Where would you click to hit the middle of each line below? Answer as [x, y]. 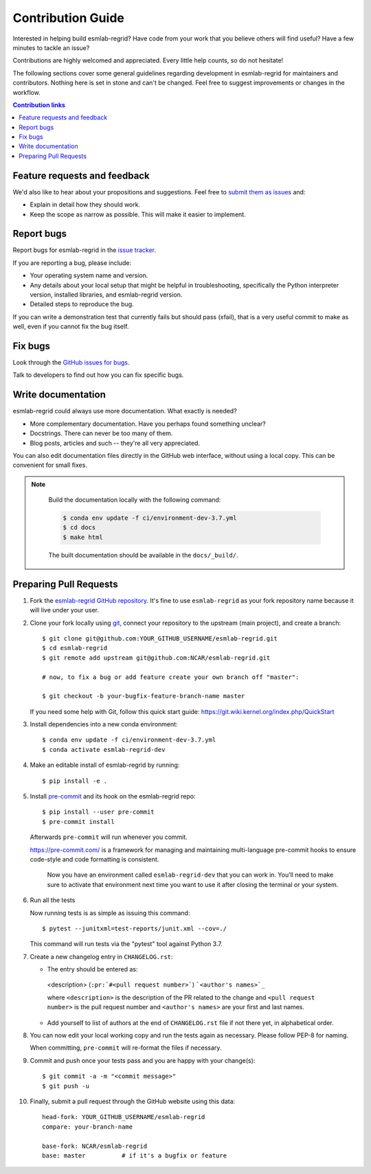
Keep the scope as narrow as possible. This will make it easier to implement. [138, 214]
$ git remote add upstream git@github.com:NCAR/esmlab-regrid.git [156, 658]
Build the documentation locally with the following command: [135, 500]
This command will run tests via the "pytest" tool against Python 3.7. [126, 944]
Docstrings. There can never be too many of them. [101, 433]
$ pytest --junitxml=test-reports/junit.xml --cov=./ [134, 928]
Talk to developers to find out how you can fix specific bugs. [98, 375]
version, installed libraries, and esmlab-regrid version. [106, 295]
